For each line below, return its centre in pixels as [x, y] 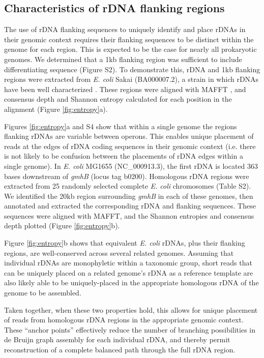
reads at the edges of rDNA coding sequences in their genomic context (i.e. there [130, 146]
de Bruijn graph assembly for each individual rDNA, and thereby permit [117, 339]
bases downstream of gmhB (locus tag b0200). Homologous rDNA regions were [127, 176]
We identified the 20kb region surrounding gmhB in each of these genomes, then [129, 196]
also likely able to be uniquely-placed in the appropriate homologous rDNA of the [131, 282]
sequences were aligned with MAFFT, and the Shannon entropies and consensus [129, 215]
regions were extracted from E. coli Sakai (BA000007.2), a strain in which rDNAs [131, 79]
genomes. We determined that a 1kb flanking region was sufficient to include [123, 59]
